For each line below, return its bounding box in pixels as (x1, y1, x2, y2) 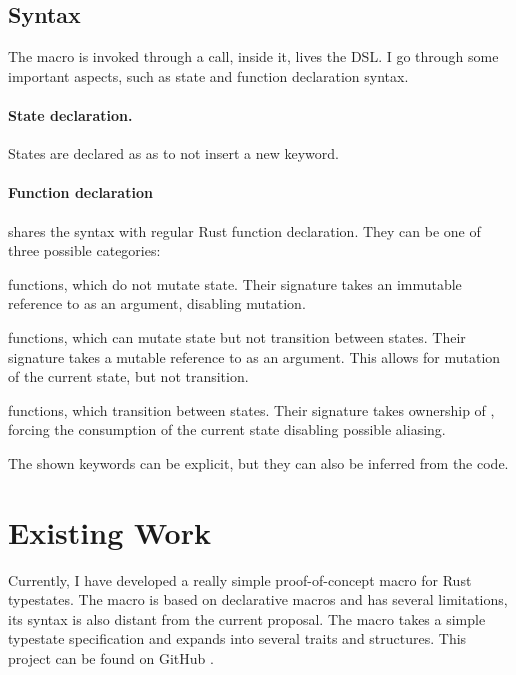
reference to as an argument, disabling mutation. (8, 293, 306, 314)
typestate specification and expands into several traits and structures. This (8, 628, 467, 649)
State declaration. (8, 104, 133, 125)
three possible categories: (8, 240, 161, 261)
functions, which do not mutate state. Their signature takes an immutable (8, 273, 462, 294)
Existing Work (8, 511, 211, 552)
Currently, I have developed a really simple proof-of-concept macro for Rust (8, 569, 472, 590)
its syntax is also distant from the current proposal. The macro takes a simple (8, 608, 486, 629)
